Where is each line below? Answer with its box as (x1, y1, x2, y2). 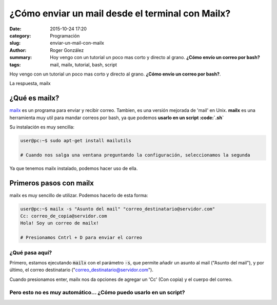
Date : (9, 26, 22, 32)
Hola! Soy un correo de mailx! (20, 220, 100, 226)
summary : (9, 54, 32, 61)
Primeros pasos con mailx (9, 179, 94, 187)
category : (9, 32, 31, 39)
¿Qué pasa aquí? (9, 249, 52, 256)
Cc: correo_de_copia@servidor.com (20, 213, 107, 219)
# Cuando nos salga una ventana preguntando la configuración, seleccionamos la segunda (20, 152, 251, 158)
